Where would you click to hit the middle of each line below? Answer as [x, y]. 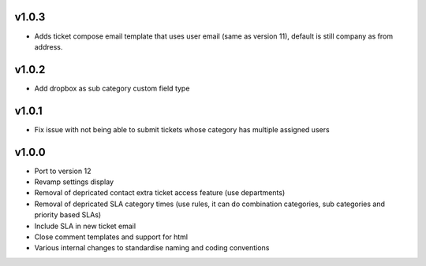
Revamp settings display [74, 182]
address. [49, 46]
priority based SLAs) [68, 215]
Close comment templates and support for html [111, 237]
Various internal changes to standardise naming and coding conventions [152, 248]
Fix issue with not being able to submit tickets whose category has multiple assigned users [182, 129]
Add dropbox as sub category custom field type [112, 88]
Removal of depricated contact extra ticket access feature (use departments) [160, 193]
